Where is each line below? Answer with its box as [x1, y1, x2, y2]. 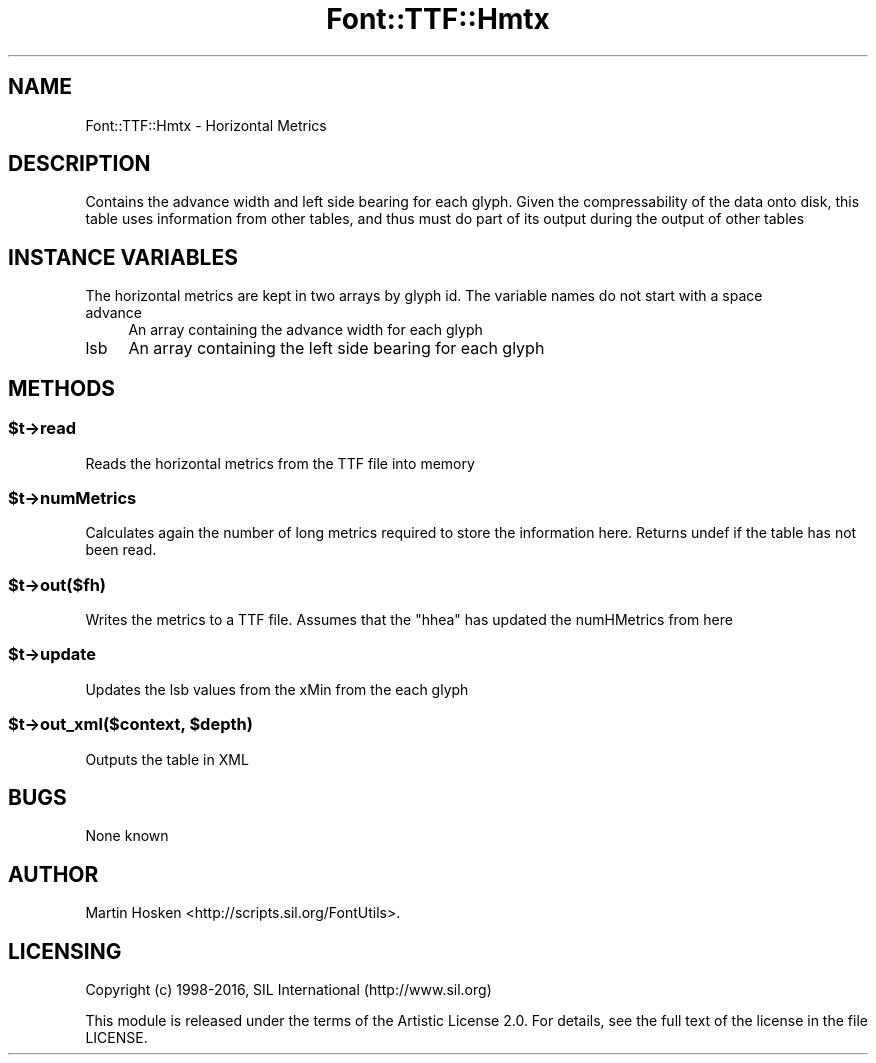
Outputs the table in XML [85, 750, 249, 768]
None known [85, 827, 169, 845]
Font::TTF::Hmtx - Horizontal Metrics [85, 116, 327, 134]
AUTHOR [8, 861, 99, 887]
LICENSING [8, 938, 122, 964]
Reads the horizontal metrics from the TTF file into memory [85, 454, 475, 472]
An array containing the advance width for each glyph [128, 321, 483, 339]
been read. [85, 541, 157, 559]
